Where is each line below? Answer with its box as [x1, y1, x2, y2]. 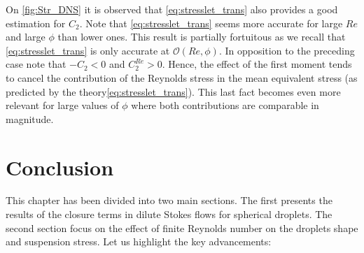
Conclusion [6, 152, 114, 181]
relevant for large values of [6, 98, 119, 113]
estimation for [6, 15, 66, 30]
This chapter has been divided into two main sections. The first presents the [6, 193, 332, 208]
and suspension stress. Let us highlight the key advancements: [6, 234, 272, 249]
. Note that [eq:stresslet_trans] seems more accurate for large [79, 15, 343, 30]
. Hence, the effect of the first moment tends [162, 57, 352, 71]
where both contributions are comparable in [131, 98, 319, 113]
